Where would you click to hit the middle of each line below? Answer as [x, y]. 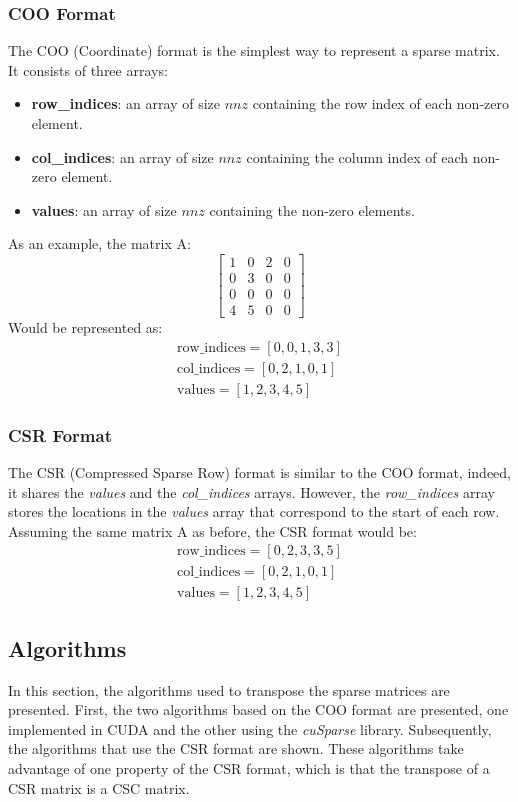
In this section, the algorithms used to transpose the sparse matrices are [229, 689]
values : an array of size [104, 209]
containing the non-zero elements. [312, 209]
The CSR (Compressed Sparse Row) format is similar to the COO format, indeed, [259, 472]
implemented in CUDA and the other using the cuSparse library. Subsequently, [250, 728]
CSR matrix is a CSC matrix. [99, 787]
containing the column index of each [357, 156]
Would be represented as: [85, 327]
